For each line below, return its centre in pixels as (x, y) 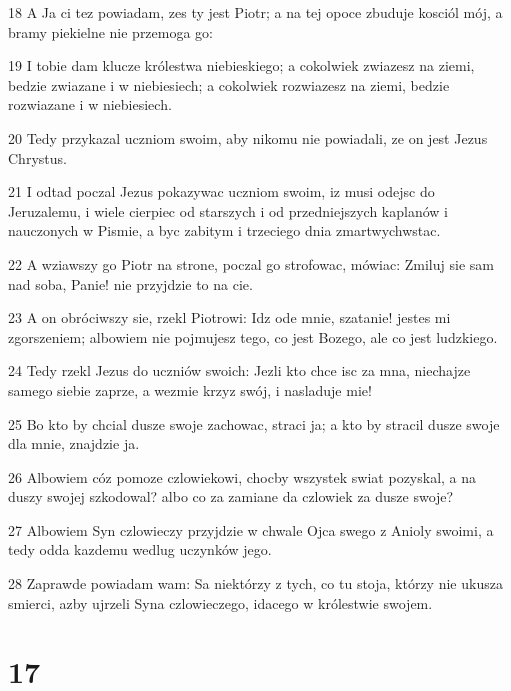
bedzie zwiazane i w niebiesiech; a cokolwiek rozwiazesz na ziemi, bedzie (229, 84)
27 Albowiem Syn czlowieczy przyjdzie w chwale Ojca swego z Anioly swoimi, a (251, 529)
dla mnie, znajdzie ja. (74, 443)
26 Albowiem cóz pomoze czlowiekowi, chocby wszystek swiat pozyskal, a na (242, 476)
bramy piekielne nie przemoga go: (111, 31)
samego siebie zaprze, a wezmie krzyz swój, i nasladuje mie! (190, 389)
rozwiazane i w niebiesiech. (90, 104)
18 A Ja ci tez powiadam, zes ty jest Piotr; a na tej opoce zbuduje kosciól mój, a (255, 12)
